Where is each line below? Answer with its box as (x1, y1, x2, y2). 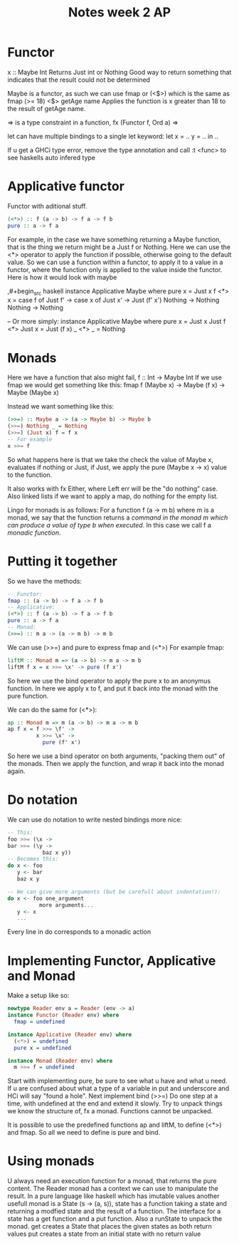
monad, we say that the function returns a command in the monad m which (7, 513, 228, 522)
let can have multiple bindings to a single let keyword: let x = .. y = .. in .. (7, 132, 219, 140)
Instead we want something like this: (7, 402, 115, 411)
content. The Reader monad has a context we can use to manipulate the (7, 1184, 218, 1193)
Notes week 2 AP (68, 4, 171, 21)
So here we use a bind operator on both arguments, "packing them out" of (7, 752, 225, 760)
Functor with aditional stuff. (7, 201, 87, 210)
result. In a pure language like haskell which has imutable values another (7, 1192, 220, 1200)
